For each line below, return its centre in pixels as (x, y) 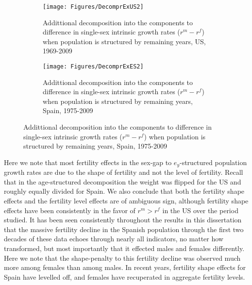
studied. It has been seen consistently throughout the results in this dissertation (123, 220)
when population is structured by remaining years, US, (124, 41)
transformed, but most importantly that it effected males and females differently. (124, 248)
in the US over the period (200, 210)
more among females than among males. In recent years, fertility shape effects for (125, 267)
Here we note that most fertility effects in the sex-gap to (88, 162)
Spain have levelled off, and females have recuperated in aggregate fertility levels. (125, 277)
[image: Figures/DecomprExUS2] (93, 7)
